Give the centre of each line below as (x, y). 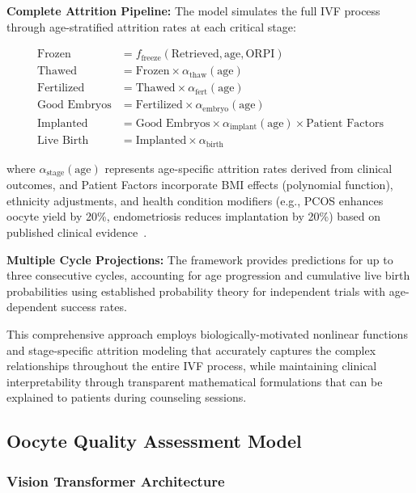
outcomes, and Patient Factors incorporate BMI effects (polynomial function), (200, 185)
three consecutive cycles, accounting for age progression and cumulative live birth (208, 275)
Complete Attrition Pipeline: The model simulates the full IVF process (193, 11)
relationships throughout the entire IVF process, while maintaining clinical (192, 366)
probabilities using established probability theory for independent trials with (196, 291)
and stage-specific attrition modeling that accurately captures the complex (191, 350)
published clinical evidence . (77, 232)
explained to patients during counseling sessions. (127, 397)
